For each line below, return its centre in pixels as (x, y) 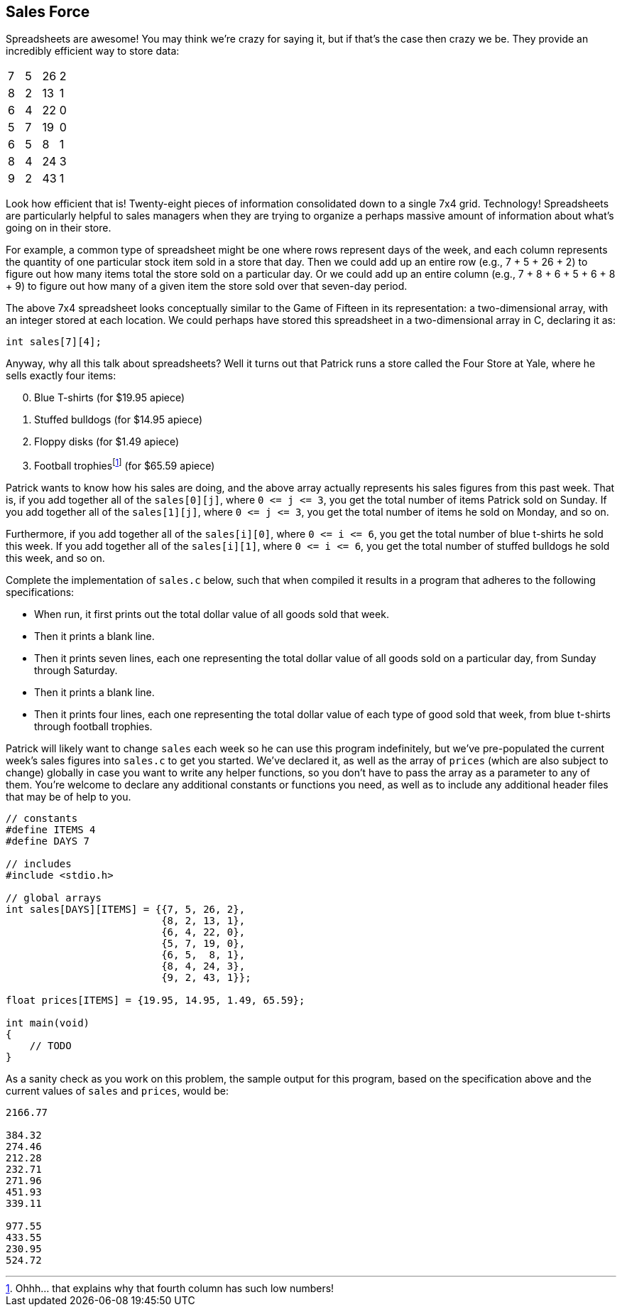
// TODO (50, 1046)
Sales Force (48, 12)
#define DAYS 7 (48, 841)
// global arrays (54, 898)
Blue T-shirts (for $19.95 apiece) (110, 398)
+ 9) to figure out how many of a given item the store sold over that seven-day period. (207, 286)
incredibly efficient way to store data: (93, 51)
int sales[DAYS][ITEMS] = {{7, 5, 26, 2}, (126, 910)
